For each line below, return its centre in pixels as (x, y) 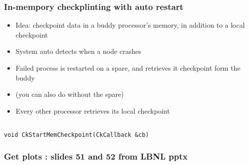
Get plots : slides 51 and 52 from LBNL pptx (96, 156)
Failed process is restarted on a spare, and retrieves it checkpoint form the (128, 68)
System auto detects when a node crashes (78, 51)
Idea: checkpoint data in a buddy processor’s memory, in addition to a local (130, 25)
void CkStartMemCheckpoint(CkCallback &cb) (77, 135)
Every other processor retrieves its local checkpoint (93, 110)
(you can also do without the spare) (70, 94)
